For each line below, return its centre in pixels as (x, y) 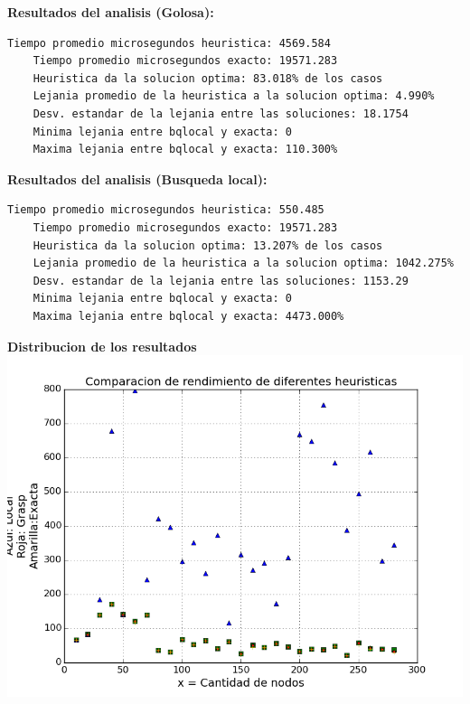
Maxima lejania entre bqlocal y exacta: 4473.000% (188, 316)
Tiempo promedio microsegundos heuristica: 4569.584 (169, 43)
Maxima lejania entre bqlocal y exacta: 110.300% (185, 150)
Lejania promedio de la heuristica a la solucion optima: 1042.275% (243, 263)
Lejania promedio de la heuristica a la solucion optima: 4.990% (234, 96)
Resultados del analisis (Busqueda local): (137, 178)
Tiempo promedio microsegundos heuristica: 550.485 (166, 210)
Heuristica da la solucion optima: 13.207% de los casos (208, 245)
